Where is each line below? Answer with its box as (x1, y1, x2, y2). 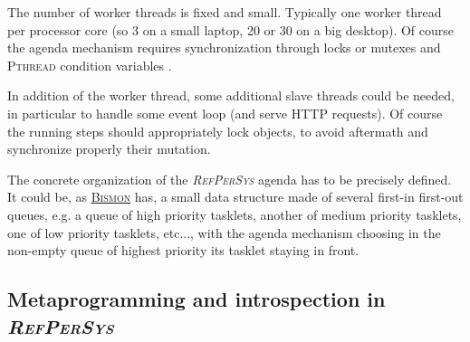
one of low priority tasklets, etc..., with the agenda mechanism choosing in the (7, 223, 441, 242)
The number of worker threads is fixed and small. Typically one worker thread (7, 3, 442, 21)
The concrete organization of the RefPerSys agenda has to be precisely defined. (7, 169, 452, 188)
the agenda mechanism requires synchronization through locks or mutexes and (7, 38, 441, 57)
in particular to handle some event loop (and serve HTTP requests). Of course (7, 103, 443, 122)
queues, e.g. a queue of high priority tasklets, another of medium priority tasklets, (7, 204, 462, 223)
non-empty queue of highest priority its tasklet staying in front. (7, 241, 360, 260)
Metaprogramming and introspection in (7, 285, 386, 313)
